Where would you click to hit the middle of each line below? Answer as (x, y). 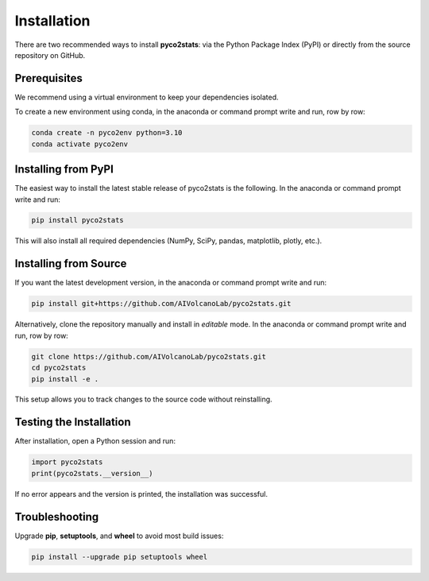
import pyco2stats (67, 462)
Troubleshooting (57, 517)
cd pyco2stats (59, 368)
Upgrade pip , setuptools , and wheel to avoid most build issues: (119, 536)
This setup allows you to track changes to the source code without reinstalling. (144, 399)
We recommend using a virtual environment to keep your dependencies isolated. (147, 97)
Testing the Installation (73, 422)
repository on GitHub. (50, 55)
